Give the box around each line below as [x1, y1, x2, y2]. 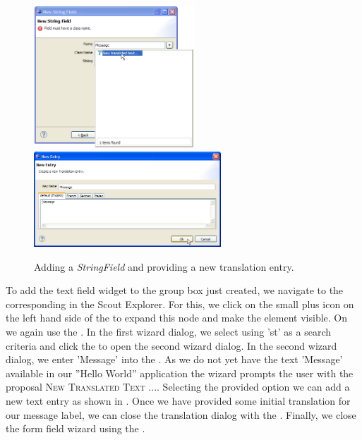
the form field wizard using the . [6, 421, 145, 436]
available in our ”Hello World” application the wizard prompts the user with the [6, 365, 354, 380]
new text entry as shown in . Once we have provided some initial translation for [6, 393, 351, 408]
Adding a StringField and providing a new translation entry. [34, 259, 294, 274]
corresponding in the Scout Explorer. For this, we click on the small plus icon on [6, 296, 354, 311]
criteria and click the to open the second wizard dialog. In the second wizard [6, 338, 337, 353]
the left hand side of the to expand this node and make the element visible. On [6, 310, 348, 325]
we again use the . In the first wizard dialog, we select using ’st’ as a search [6, 324, 332, 338]
